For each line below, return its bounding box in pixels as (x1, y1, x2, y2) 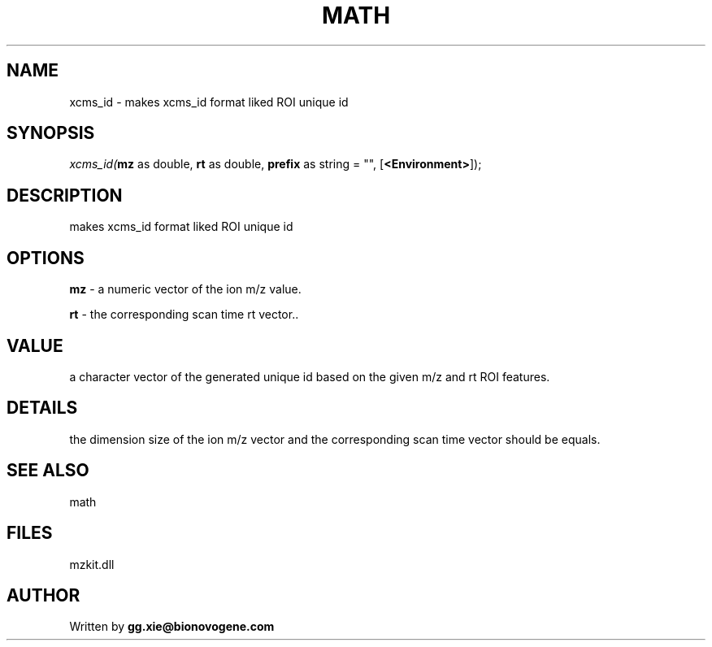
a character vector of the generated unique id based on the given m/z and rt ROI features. (69, 369, 550, 384)
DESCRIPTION (7, 185, 123, 206)
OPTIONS (7, 247, 85, 268)
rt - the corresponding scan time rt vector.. (69, 307, 299, 322)
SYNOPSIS (7, 123, 95, 144)
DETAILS (7, 397, 78, 419)
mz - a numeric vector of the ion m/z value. (69, 282, 302, 297)
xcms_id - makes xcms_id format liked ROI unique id (69, 94, 349, 109)
